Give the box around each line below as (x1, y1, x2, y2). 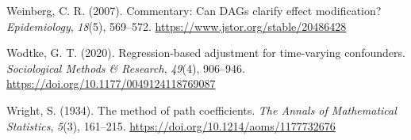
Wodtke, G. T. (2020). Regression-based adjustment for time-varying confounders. (6, 44, 405, 61)
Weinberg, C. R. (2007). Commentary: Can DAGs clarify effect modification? (6, 2, 382, 18)
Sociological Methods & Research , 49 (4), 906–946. (6, 59, 245, 76)
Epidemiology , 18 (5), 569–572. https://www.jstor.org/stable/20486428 (6, 17, 347, 34)
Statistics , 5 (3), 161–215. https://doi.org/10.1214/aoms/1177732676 (6, 117, 336, 134)
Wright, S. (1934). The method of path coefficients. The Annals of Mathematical (6, 101, 397, 118)
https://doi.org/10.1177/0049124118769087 (6, 75, 216, 92)
